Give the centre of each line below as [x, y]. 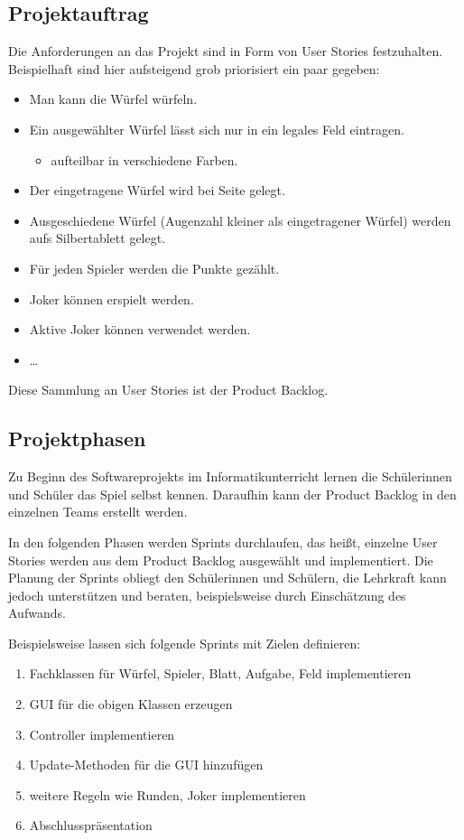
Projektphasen [77, 439]
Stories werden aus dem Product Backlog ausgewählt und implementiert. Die [221, 560]
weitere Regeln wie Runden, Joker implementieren [167, 794]
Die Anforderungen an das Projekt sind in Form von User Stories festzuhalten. [226, 51]
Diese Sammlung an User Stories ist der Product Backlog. [168, 390]
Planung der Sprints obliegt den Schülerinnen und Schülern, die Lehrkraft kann [227, 578]
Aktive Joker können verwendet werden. [140, 329]
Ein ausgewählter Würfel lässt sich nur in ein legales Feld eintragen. [217, 129]
